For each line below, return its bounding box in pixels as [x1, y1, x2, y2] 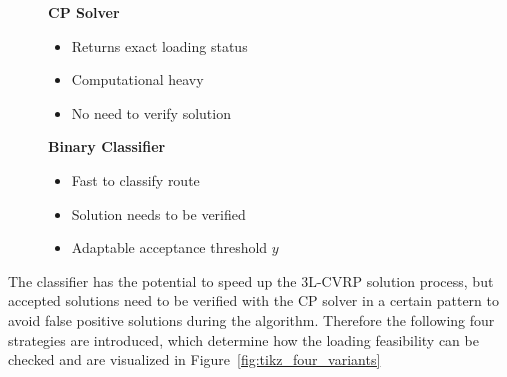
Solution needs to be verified [71, 203, 246, 224]
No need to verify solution [71, 102, 231, 123]
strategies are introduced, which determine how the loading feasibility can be [8, 329, 479, 350]
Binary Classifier [48, 136, 166, 157]
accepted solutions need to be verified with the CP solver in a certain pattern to [8, 290, 499, 311]
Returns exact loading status [71, 35, 248, 56]
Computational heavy [71, 69, 204, 90]
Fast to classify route [71, 169, 200, 190]
